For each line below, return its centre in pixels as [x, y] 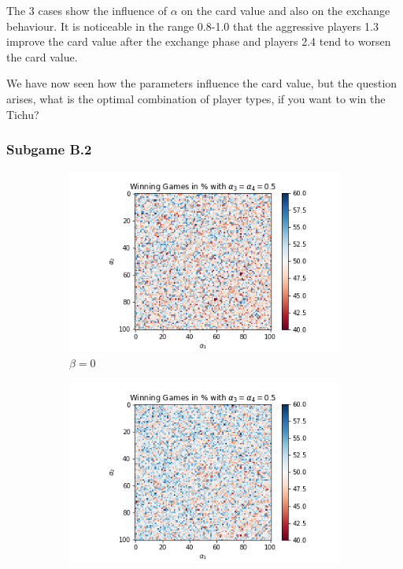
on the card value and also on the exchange [286, 10]
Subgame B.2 [49, 149]
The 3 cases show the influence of [87, 10]
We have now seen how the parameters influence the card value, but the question [202, 83]
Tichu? [23, 114]
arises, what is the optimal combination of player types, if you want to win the [196, 98]
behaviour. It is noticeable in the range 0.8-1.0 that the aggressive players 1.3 [192, 26]
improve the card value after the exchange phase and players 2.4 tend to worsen [199, 41]
